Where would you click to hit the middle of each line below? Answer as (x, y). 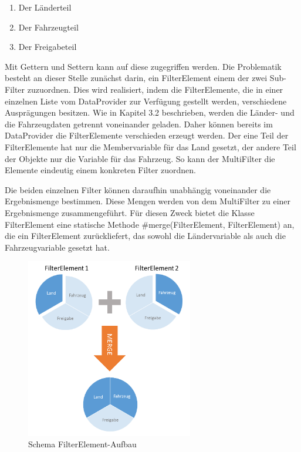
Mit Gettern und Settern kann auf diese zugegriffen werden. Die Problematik (143, 66)
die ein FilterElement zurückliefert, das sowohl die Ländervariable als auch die (145, 236)
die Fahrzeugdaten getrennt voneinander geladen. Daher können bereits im (139, 124)
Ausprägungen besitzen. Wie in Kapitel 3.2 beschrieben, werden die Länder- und (150, 112)
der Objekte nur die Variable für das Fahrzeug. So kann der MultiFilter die (140, 158)
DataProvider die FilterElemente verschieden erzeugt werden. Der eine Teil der (147, 135)
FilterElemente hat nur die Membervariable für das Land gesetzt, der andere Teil (150, 146)
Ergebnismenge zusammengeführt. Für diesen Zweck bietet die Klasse (130, 212)
